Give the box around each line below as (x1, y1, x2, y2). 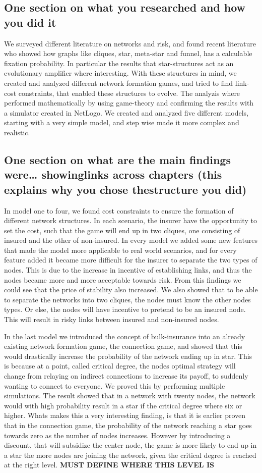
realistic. (4, 127, 30, 137)
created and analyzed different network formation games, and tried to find (4, 77, 233, 88)
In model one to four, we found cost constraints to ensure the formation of (4, 205, 234, 216)
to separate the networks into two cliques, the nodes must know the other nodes (4, 294, 251, 304)
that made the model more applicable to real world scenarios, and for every (4, 244, 237, 255)
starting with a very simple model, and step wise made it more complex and (4, 117, 239, 128)
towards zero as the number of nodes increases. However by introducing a (4, 430, 231, 440)
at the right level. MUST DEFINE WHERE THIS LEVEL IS (4, 459, 214, 470)
